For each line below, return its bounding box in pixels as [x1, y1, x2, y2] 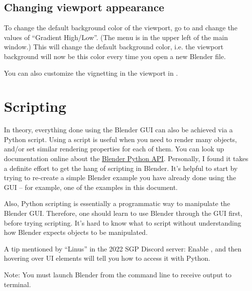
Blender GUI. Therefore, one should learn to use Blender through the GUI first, [4, 208, 243, 218]
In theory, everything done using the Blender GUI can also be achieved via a [4, 125, 233, 135]
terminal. [4, 279, 31, 289]
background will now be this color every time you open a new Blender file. [4, 51, 226, 61]
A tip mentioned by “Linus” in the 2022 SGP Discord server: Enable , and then [4, 243, 242, 253]
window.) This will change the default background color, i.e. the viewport [4, 42, 224, 52]
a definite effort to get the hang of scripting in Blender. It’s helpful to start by [4, 163, 238, 173]
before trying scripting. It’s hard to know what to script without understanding [4, 217, 241, 228]
